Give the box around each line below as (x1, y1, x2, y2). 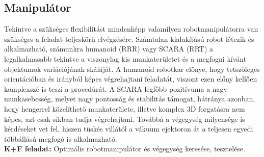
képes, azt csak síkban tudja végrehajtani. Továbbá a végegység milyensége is (4, 113, 245, 124)
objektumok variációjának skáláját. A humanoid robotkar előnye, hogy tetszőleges (4, 63, 260, 74)
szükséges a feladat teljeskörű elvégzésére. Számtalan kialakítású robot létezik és (4, 33, 254, 44)
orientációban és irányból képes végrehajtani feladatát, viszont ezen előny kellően (4, 73, 257, 84)
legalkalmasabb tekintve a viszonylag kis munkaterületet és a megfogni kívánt (4, 53, 247, 64)
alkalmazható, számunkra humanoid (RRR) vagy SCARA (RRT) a (4, 43, 214, 54)
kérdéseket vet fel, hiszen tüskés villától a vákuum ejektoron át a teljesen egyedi (4, 123, 253, 134)
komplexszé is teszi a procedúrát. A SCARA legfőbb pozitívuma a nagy (4, 83, 227, 94)
